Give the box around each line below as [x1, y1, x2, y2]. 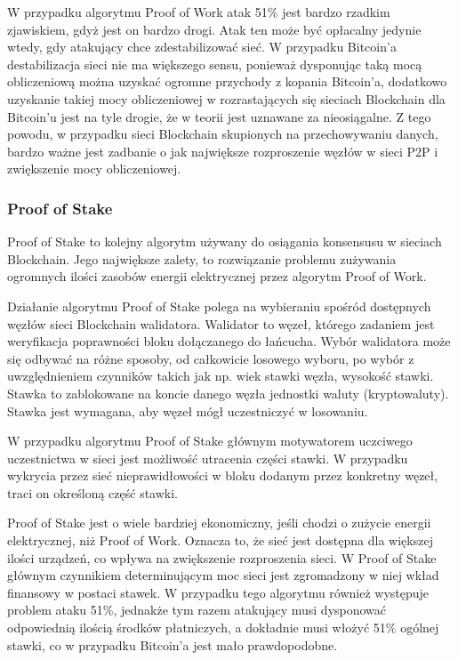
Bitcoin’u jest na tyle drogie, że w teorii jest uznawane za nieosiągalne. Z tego [7, 107, 431, 125]
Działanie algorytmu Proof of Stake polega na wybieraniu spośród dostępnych [7, 296, 431, 315]
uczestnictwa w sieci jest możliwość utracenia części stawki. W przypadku [7, 448, 408, 467]
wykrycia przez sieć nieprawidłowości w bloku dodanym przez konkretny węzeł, [7, 466, 438, 485]
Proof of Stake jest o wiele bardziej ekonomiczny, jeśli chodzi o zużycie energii [7, 513, 431, 532]
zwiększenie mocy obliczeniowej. [7, 159, 181, 178]
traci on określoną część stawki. [7, 483, 178, 502]
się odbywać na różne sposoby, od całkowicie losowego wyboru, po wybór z [7, 349, 414, 367]
